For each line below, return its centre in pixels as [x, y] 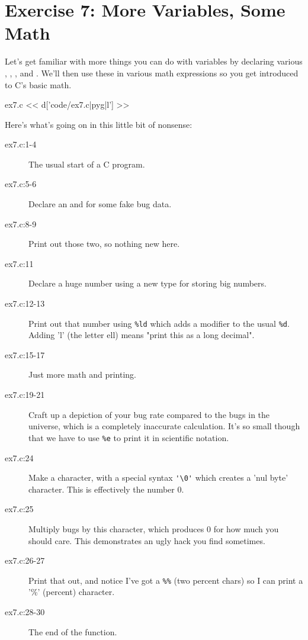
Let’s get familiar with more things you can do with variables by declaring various [154, 61]
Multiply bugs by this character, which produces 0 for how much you [154, 528]
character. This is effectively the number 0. [106, 489]
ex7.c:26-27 [25, 560]
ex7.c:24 [19, 457]
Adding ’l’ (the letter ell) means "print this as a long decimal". [142, 335]
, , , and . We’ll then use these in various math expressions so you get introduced [152, 73]
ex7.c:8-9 [21, 223]
